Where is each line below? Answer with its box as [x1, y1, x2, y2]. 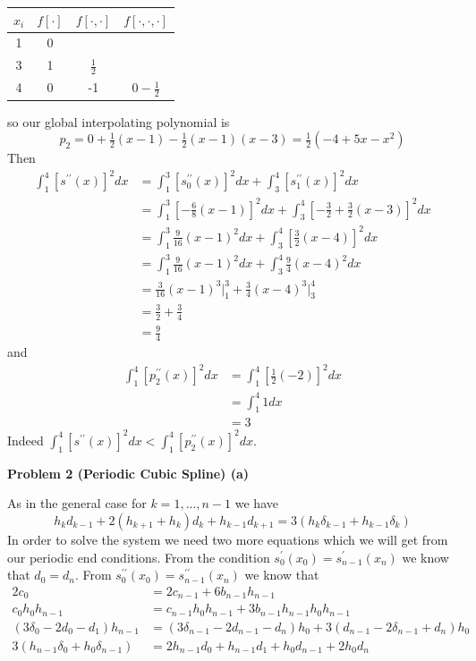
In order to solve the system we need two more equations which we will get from [7, 530, 448, 548]
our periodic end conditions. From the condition [7, 547, 270, 566]
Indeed [7, 430, 44, 449]
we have [234, 494, 278, 513]
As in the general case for [7, 494, 147, 513]
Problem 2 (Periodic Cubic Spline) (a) [7, 463, 250, 482]
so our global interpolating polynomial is [7, 112, 230, 131]
